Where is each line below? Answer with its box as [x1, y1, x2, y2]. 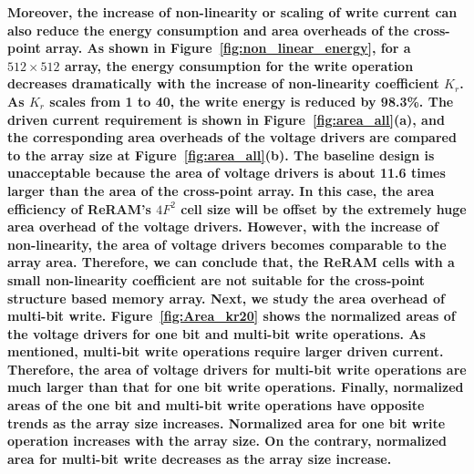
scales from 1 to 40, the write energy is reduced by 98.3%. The [49, 91, 454, 110]
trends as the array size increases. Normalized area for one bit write [7, 413, 446, 432]
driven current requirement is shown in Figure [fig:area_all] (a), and [7, 109, 445, 129]
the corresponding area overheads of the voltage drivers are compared [7, 128, 457, 147]
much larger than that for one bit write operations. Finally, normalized [7, 377, 464, 397]
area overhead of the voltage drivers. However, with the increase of [7, 217, 438, 236]
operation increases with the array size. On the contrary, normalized [7, 431, 448, 450]
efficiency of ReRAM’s [7, 199, 151, 218]
